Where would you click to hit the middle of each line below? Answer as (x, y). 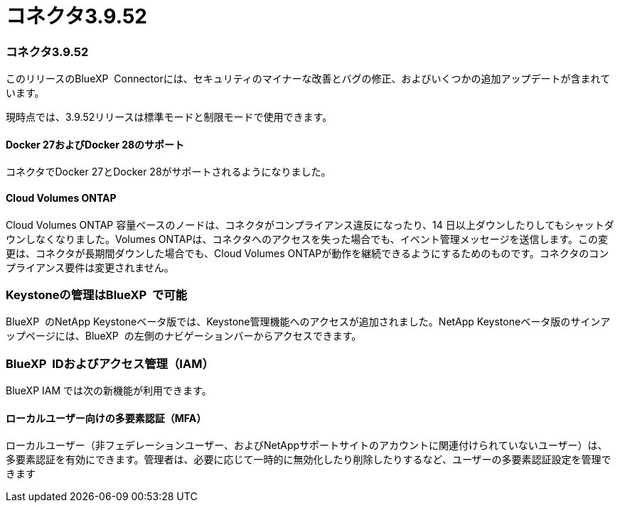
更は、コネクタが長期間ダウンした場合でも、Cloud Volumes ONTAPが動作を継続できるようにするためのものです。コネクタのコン (308, 253)
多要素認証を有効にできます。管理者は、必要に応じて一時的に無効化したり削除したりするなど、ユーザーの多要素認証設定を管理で (309, 460)
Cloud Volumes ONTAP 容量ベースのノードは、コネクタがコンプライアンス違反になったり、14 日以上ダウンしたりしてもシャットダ (310, 225)
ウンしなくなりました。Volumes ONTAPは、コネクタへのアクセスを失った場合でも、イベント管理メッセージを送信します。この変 (307, 239)
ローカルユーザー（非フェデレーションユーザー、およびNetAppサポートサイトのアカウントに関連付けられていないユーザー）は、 (307, 445)
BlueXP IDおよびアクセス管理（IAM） (110, 363)
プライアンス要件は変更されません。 (90, 267)
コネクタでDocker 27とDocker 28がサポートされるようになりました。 (169, 172)
